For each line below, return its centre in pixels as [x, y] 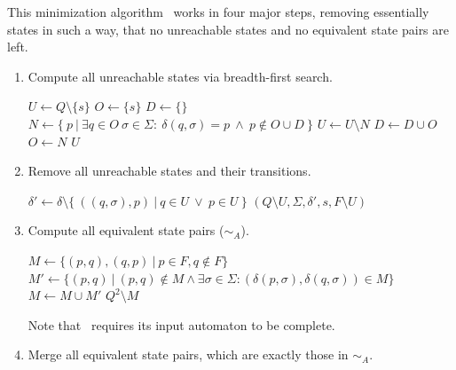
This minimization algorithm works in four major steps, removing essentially [218, 12]
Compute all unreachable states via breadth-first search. [180, 76]
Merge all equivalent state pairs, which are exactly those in [188, 354]
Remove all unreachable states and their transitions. [169, 171]
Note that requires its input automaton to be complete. [181, 324]
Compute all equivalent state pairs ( [126, 230]
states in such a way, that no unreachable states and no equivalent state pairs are [228, 29]
